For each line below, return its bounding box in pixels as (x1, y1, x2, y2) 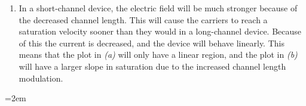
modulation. (19, 71, 63, 84)
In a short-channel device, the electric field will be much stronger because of (19, 2, 298, 14)
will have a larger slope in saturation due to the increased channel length (19, 60, 286, 72)
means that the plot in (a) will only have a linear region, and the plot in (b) (19, 48, 298, 61)
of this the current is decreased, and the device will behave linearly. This (19, 36, 284, 49)
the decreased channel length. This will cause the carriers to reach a (19, 13, 268, 26)
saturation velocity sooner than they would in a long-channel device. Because (19, 25, 302, 38)
